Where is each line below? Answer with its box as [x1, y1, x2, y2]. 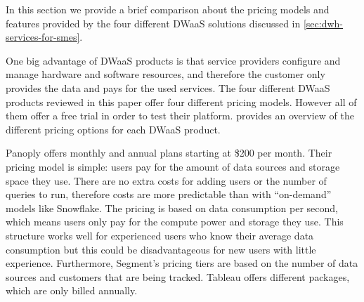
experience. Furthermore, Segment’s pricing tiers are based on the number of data [6, 256, 358, 270]
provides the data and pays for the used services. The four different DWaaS [6, 80, 330, 95]
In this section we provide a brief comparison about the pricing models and [6, 2, 330, 16]
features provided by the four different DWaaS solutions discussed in [6, 15, 301, 30]
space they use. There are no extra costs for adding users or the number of [6, 173, 327, 188]
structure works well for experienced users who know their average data [6, 228, 314, 242]
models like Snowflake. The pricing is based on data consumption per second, [6, 200, 338, 215]
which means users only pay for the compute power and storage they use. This [6, 214, 344, 229]
